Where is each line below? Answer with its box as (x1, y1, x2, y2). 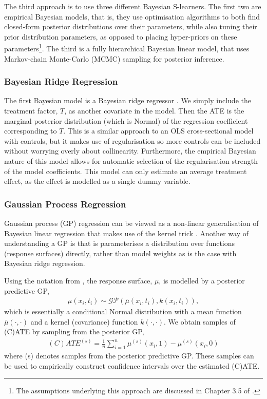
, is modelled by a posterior (159, 275, 245, 286)
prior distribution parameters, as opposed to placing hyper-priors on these (4, 31, 237, 42)
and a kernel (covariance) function (30, 316, 138, 327)
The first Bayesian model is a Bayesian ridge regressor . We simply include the (4, 95, 251, 106)
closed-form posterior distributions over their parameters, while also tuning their (4, 21, 257, 32)
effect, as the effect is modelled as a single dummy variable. (4, 176, 190, 186)
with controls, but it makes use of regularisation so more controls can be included (4, 135, 261, 146)
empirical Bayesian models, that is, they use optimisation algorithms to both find (4, 11, 260, 22)
